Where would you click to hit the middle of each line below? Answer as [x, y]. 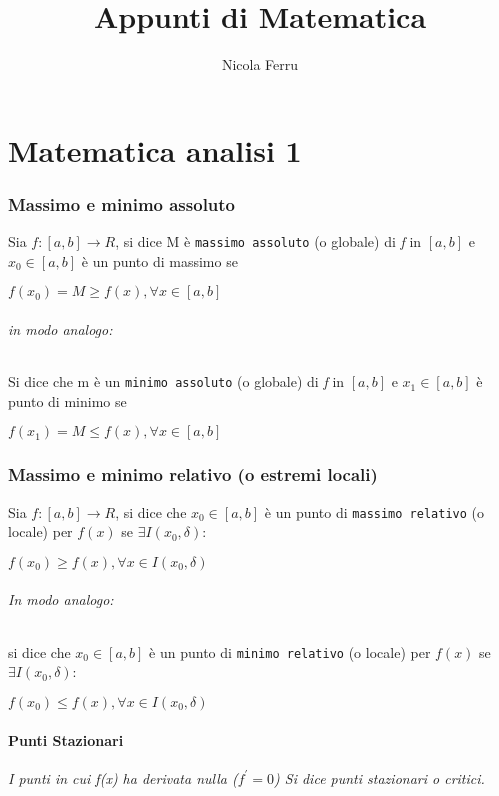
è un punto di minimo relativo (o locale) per [290, 651]
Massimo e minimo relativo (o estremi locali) [193, 474]
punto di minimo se [67, 400]
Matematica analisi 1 [155, 149]
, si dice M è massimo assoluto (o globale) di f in [268, 241]
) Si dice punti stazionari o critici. [379, 777]
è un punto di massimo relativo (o [374, 511]
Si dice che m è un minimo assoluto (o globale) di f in [176, 381]
